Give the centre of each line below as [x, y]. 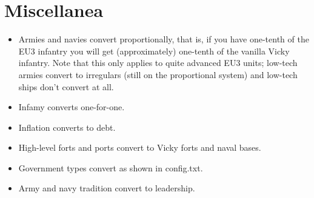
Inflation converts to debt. [67, 127]
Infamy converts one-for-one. [72, 107]
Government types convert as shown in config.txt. [111, 167]
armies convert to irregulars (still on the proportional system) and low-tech [158, 74]
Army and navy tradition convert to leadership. [107, 188]
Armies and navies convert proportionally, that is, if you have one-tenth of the [164, 39]
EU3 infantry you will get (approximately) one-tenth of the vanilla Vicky [154, 51]
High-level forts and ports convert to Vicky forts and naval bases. [140, 147]
